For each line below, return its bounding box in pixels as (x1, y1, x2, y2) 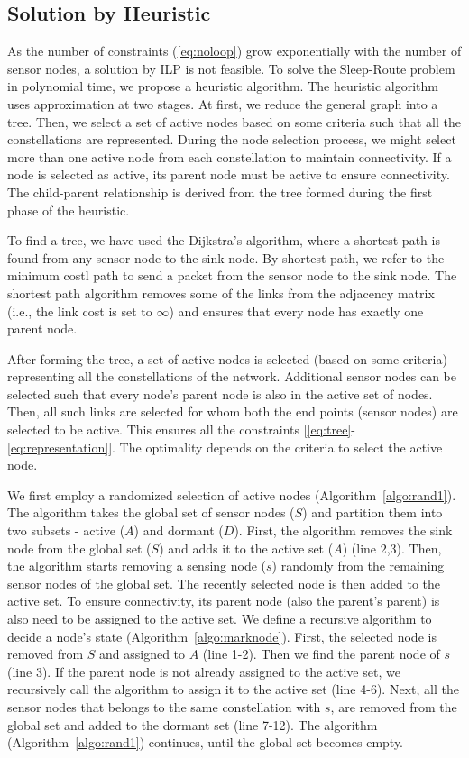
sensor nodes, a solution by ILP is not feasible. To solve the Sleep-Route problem (7, 59, 455, 78)
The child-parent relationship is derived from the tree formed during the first (7, 182, 433, 201)
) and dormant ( (133, 521, 224, 540)
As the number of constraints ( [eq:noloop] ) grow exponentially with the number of (7, 41, 462, 60)
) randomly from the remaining (271, 556, 445, 575)
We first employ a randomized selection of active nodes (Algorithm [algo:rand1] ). (7, 485, 456, 504)
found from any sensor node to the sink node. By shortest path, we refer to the (7, 248, 445, 267)
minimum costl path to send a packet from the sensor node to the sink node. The (7, 266, 457, 285)
